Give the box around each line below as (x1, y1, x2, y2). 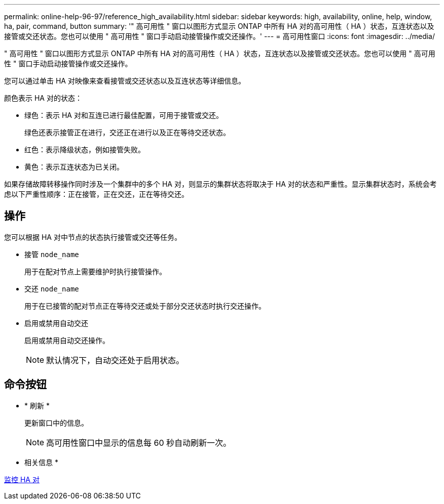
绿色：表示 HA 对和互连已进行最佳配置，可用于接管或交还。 (24, 111, 223, 119)
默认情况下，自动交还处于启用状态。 (46, 355, 184, 365)
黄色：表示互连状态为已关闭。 (24, 162, 124, 171)
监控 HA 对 (4, 475, 40, 484)
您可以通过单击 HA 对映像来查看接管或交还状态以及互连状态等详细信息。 (4, 76, 245, 85)
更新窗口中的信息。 (24, 418, 88, 427)
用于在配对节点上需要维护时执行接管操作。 (24, 267, 166, 276)
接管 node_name (24, 249, 79, 259)
